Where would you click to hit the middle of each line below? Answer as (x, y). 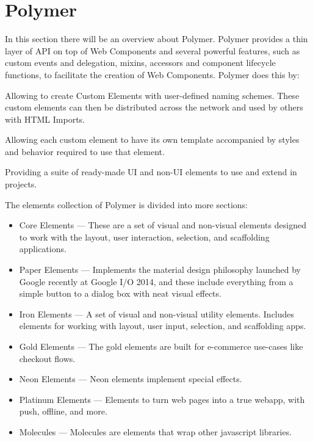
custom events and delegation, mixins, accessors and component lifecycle (140, 63)
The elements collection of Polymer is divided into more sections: (126, 204)
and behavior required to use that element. (85, 151)
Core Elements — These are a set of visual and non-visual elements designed (163, 225)
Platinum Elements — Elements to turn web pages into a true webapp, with (162, 399)
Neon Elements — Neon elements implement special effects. (131, 379)
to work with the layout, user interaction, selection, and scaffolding (144, 237)
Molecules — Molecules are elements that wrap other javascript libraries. (156, 431)
